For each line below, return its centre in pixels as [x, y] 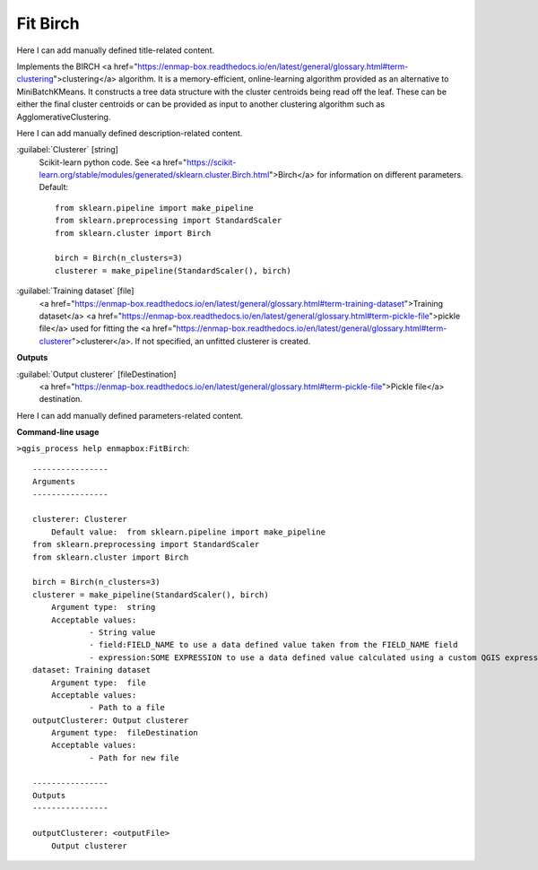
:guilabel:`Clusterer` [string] [67, 150]
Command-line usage [58, 432]
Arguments [54, 482]
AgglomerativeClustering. [64, 117]
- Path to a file [127, 708]
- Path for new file [134, 757]
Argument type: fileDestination [125, 733]
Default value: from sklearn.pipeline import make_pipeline [188, 532]
